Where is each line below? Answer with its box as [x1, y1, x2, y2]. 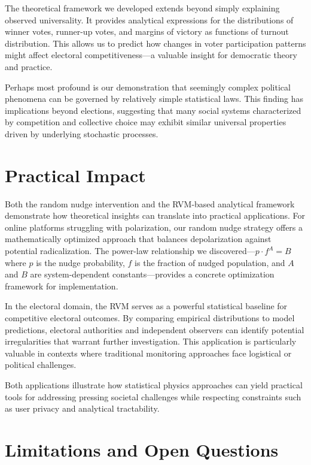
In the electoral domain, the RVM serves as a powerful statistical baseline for [5, 300, 288, 312]
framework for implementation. [5, 279, 118, 292]
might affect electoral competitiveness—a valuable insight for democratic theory [5, 49, 297, 61]
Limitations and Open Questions [5, 437, 279, 461]
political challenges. [5, 358, 77, 371]
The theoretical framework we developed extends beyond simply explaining [5, 2, 280, 14]
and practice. [5, 60, 53, 73]
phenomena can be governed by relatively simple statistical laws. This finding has [5, 92, 304, 105]
